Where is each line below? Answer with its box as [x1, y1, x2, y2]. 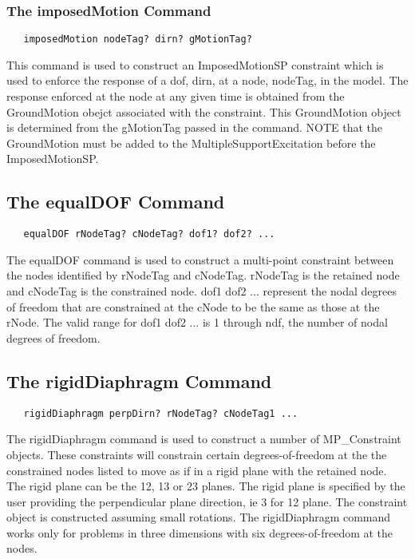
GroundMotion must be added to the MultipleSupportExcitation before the [6, 134, 376, 151]
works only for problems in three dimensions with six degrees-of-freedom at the [6, 524, 393, 541]
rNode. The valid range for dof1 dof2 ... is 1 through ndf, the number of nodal [6, 314, 388, 331]
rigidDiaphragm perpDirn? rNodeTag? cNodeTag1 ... [23, 407, 298, 419]
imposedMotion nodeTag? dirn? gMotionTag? [23, 34, 252, 46]
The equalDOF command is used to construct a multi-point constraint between [6, 251, 394, 268]
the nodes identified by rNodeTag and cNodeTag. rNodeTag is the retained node [6, 267, 400, 283]
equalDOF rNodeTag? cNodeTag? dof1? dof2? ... [23, 228, 275, 240]
